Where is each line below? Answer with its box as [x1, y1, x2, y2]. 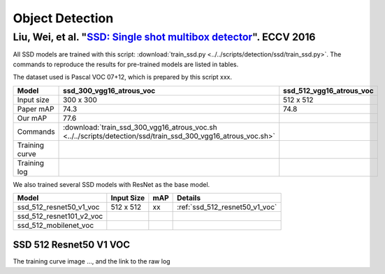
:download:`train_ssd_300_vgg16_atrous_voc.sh [63, 122, 217, 132]
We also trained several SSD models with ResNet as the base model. [13, 180, 210, 188]
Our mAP [17, 113, 48, 123]
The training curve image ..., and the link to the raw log [13, 257, 170, 266]
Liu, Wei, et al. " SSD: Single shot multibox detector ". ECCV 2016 [13, 31, 316, 43]
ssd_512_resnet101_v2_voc [17, 211, 103, 221]
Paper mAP [17, 104, 55, 114]
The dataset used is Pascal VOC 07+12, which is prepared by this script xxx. [13, 73, 233, 82]
